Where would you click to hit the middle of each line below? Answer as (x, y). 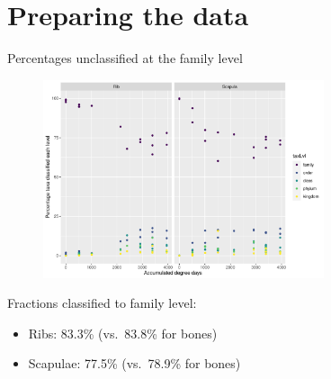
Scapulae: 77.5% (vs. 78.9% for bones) (134, 363)
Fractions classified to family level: (102, 303)
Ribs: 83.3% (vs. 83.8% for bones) (123, 333)
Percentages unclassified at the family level (125, 58)
